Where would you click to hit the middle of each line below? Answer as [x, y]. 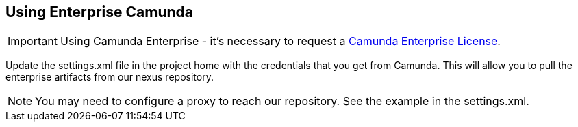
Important [33, 41]
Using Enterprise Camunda [99, 12]
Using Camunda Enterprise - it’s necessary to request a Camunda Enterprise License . [280, 41]
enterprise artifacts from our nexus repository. [110, 77]
